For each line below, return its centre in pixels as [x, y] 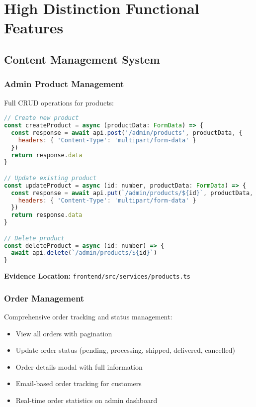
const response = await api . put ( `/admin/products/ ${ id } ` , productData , [132, 193]
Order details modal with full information [79, 366]
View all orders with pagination [64, 333]
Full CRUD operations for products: [59, 102]
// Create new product [42, 118]
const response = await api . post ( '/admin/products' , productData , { [127, 133]
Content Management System [82, 59]
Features [34, 28]
